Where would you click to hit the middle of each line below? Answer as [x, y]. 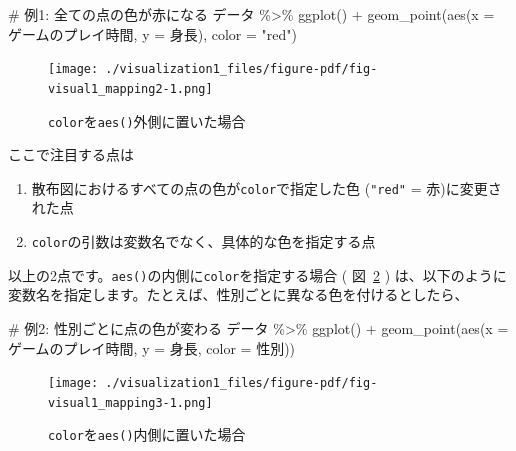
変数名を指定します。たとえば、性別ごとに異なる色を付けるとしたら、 [238, 294]
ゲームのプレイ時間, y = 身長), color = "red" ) [153, 33]
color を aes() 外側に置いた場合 [147, 120]
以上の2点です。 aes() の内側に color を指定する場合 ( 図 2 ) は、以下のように [257, 274]
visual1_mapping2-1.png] [130, 88]
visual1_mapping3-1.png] [130, 402]
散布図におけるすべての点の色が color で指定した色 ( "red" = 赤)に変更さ [266, 187]
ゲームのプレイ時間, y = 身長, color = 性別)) [152, 347]
